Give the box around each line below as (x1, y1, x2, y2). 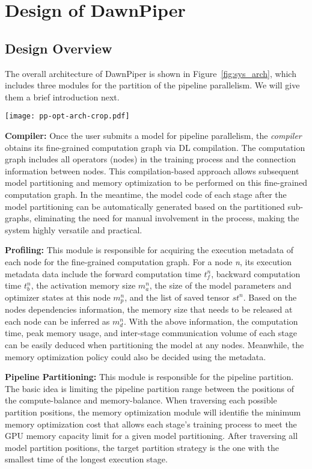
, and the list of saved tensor (124, 290, 230, 303)
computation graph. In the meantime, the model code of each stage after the (5, 188, 287, 200)
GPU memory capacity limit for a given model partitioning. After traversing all (5, 429, 298, 442)
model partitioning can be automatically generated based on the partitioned (5, 200, 285, 212)
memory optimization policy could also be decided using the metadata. (5, 350, 266, 363)
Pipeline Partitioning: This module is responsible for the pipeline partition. (5, 370, 294, 383)
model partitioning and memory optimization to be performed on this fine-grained (5, 176, 308, 189)
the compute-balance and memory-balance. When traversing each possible (5, 394, 277, 406)
